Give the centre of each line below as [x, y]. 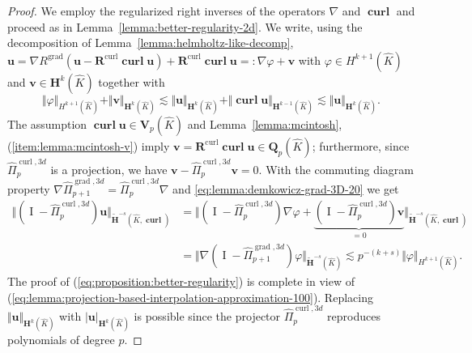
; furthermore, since [361, 145]
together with [132, 81]
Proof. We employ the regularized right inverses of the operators [166, 11]
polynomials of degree [61, 340]
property [29, 188]
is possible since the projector [207, 316]
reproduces [354, 316]
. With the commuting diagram [336, 169]
